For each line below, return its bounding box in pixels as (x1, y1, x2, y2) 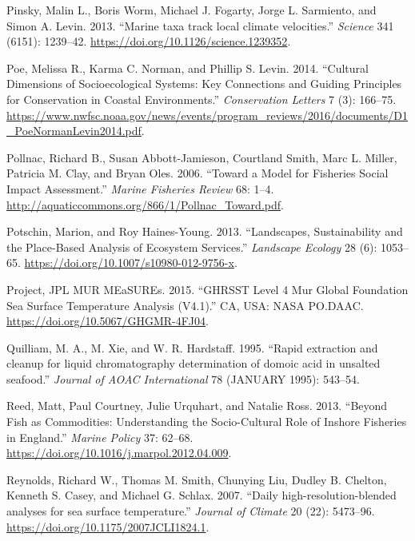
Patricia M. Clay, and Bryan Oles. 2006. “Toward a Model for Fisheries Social (6, 165, 389, 181)
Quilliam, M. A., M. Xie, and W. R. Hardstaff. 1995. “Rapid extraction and (6, 339, 378, 356)
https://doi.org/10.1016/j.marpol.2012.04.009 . (6, 444, 232, 461)
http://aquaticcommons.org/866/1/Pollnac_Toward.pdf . (6, 196, 284, 213)
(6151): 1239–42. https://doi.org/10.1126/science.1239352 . (6, 33, 291, 50)
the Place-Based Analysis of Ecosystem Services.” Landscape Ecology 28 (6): (6, 238, 377, 255)
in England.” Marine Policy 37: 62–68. (6, 428, 194, 445)
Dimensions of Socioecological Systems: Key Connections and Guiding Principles (6, 75, 402, 92)
